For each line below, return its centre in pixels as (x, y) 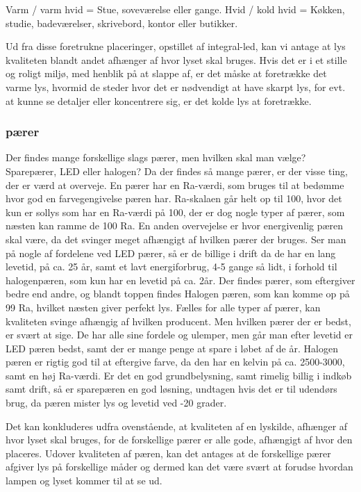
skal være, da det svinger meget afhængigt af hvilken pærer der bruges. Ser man (176, 239)
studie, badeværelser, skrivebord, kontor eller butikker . (122, 23)
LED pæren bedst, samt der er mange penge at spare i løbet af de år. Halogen (172, 348)
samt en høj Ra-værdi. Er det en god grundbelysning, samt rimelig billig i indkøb (179, 375)
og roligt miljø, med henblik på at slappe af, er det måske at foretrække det (166, 73)
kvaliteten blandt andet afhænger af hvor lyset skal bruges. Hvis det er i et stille (176, 59)
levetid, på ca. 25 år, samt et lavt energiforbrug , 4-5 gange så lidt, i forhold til (171, 266)
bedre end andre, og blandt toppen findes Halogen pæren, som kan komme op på (178, 294)
